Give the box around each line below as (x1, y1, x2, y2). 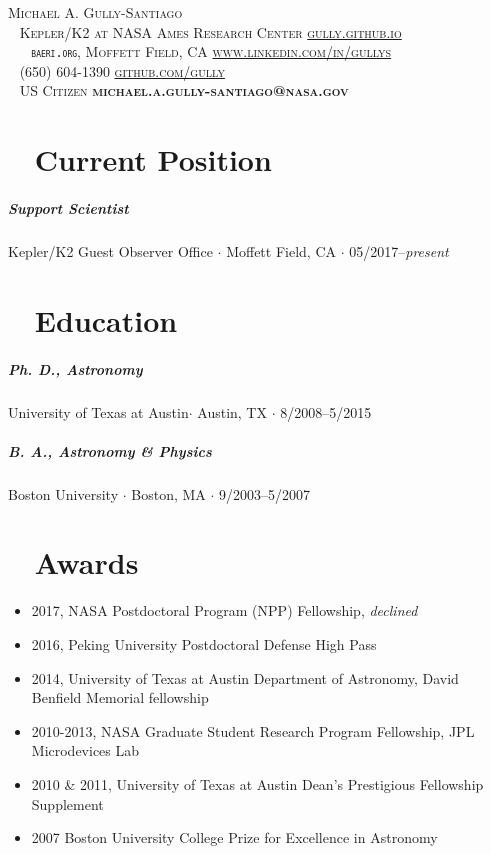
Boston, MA (131, 483, 206, 504)
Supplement (31, 793, 104, 814)
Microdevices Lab (31, 740, 140, 761)
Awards (34, 542, 139, 583)
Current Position (34, 139, 272, 180)
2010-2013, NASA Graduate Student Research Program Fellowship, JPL (31, 720, 475, 741)
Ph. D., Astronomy (8, 358, 143, 379)
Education (34, 299, 178, 340)
